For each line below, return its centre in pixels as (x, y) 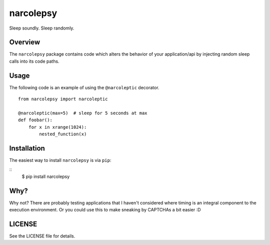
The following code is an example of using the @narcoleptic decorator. (84, 87)
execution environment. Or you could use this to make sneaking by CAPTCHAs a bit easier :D (105, 210)
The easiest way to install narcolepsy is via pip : (60, 160)
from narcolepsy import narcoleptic (63, 99)
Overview (25, 42)
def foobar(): (35, 120)
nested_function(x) (63, 134)
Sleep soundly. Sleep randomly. (42, 28)
